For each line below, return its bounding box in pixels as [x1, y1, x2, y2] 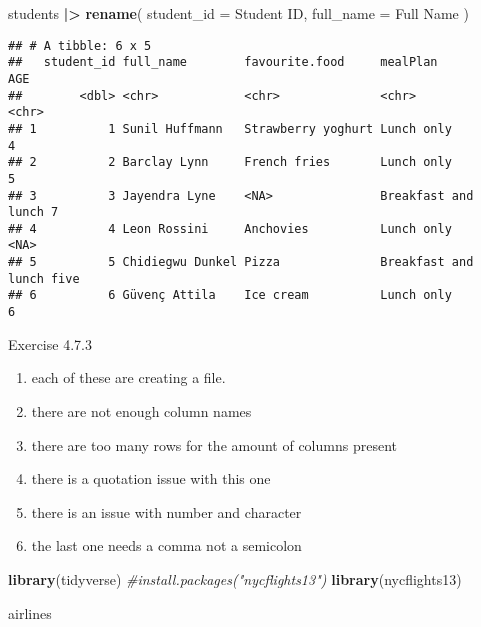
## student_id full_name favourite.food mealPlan [8, 55, 438, 70]
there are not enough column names [31, 400, 252, 421]
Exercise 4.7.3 [8, 333, 92, 354]
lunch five [8, 271, 80, 286]
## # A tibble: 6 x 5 [8, 38, 152, 53]
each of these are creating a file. [31, 367, 226, 388]
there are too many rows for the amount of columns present [31, 434, 397, 455]
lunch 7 [8, 205, 59, 220]
